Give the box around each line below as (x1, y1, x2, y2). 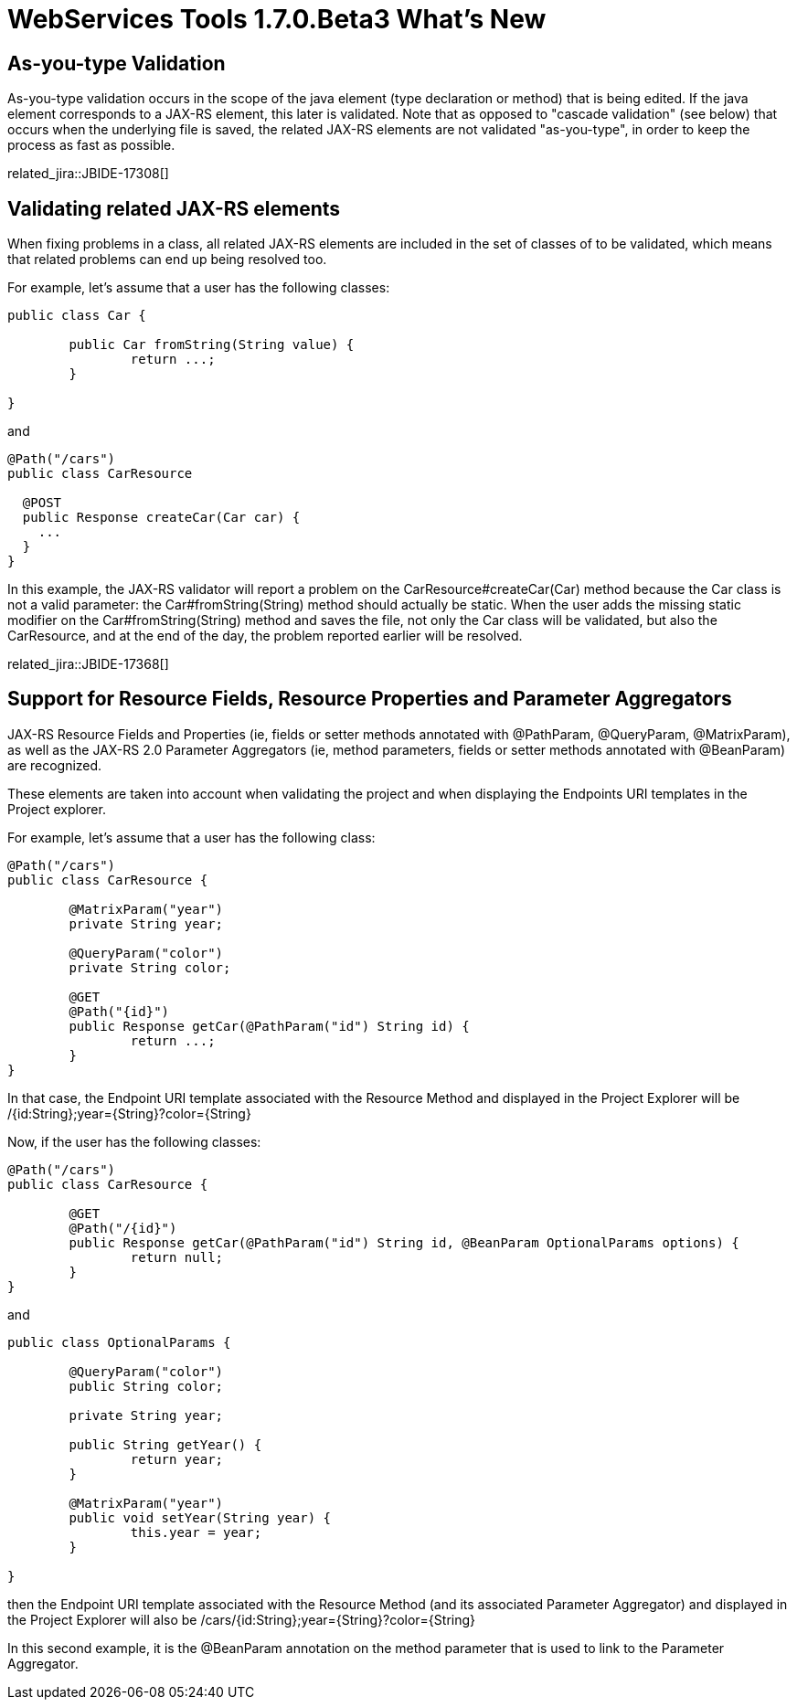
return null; (130, 1249, 224, 1265)
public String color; (69, 1378, 224, 1394)
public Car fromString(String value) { (69, 337, 355, 353)
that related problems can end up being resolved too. (7, 251, 327, 268)
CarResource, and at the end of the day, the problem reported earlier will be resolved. (7, 628, 523, 644)
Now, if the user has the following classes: (7, 1133, 261, 1150)
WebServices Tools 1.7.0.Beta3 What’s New (7, 4, 547, 35)
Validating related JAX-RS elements (7, 196, 341, 220)
